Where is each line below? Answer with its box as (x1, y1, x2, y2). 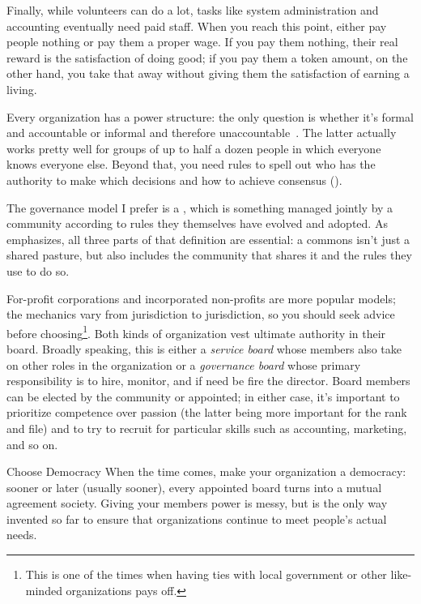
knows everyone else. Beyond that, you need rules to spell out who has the (6, 156, 376, 173)
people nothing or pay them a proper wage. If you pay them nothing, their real (6, 33, 398, 50)
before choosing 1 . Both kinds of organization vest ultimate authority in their (6, 322, 386, 341)
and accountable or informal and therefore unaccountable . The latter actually (6, 124, 397, 141)
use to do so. (6, 262, 70, 279)
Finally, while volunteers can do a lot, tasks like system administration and (6, 2, 379, 18)
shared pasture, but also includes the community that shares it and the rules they (6, 246, 412, 263)
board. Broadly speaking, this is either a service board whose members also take (6, 340, 402, 357)
